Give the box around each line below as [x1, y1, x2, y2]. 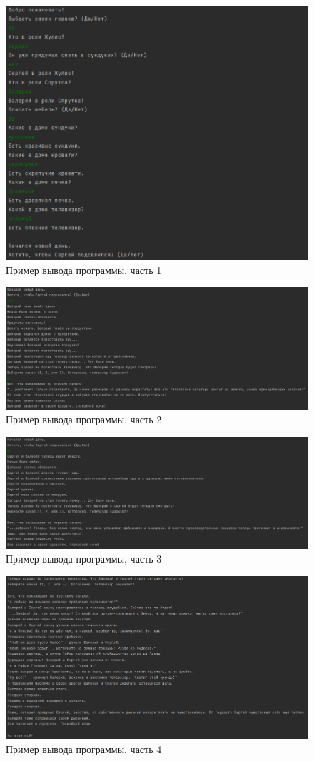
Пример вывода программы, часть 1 [6, 262, 162, 277]
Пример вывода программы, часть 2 [6, 412, 162, 427]
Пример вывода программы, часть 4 [6, 741, 162, 756]
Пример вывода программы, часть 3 [6, 551, 162, 566]
